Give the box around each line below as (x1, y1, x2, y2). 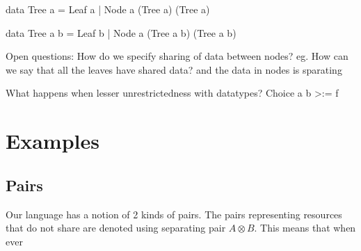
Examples (6, 127, 99, 155)
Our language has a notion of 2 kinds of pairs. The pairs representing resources (6, 207, 342, 221)
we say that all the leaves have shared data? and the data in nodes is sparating (6, 62, 342, 76)
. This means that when (254, 220, 356, 235)
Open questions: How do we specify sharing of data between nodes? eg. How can (6, 49, 348, 63)
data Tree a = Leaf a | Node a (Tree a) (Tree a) (6, 2, 210, 16)
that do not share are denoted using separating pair (6, 220, 226, 235)
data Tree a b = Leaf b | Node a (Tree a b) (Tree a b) (6, 25, 236, 40)
